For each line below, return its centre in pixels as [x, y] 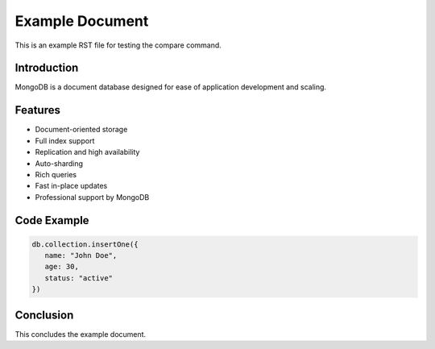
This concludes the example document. [81, 334]
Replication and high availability [87, 152]
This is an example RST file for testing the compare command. [118, 45]
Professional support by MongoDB [92, 197]
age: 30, [62, 267]
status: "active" [79, 278]
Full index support [65, 140]
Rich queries [56, 174]
